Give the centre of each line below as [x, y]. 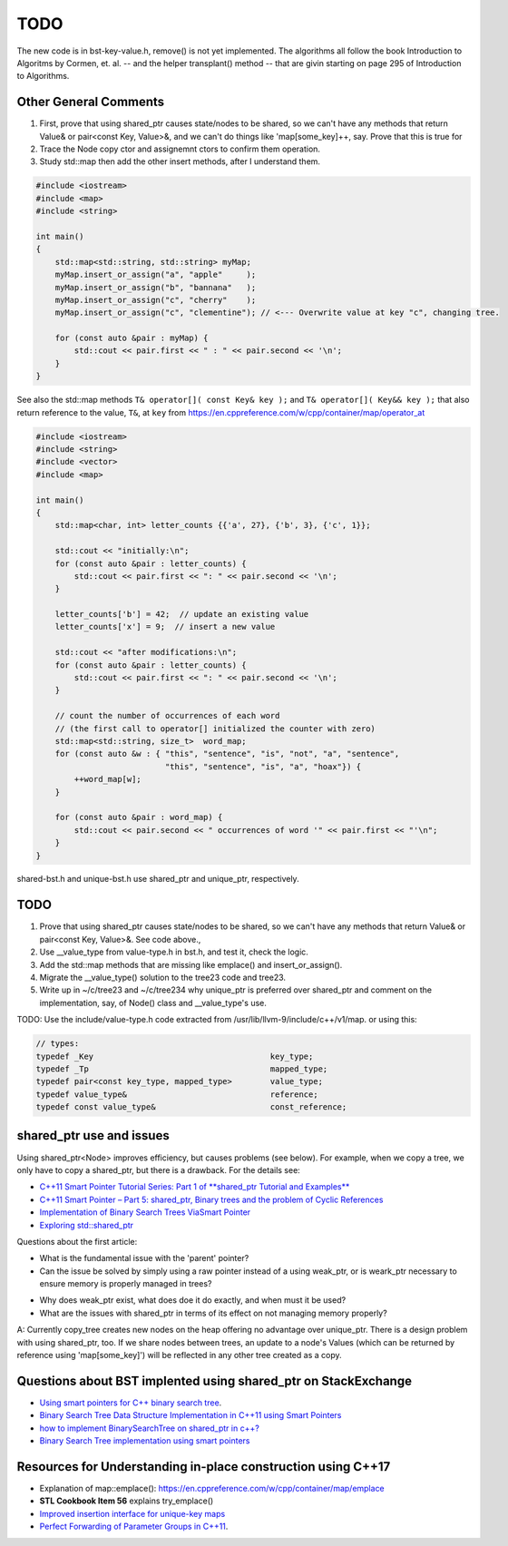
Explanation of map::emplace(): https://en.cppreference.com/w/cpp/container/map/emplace [212, 1489]
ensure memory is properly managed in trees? [126, 1284]
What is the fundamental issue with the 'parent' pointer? [144, 1258]
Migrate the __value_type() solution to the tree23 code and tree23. [162, 977]
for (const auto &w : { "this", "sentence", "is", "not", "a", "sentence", [227, 754]
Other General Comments [91, 102]
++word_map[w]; [108, 779]
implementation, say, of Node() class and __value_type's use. [153, 1003]
